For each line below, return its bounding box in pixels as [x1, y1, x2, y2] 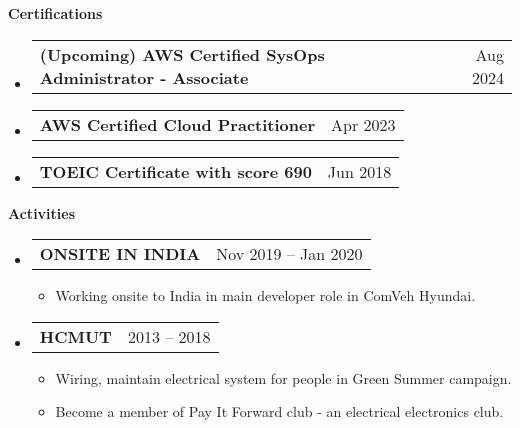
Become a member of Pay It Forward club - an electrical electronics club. [55, 401, 504, 422]
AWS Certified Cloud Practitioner [39, 112, 316, 136]
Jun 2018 [327, 159, 392, 183]
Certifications [8, 3, 103, 23]
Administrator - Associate [39, 65, 249, 89]
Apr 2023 [331, 112, 396, 136]
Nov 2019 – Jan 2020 [216, 242, 363, 266]
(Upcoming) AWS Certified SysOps [39, 42, 325, 66]
